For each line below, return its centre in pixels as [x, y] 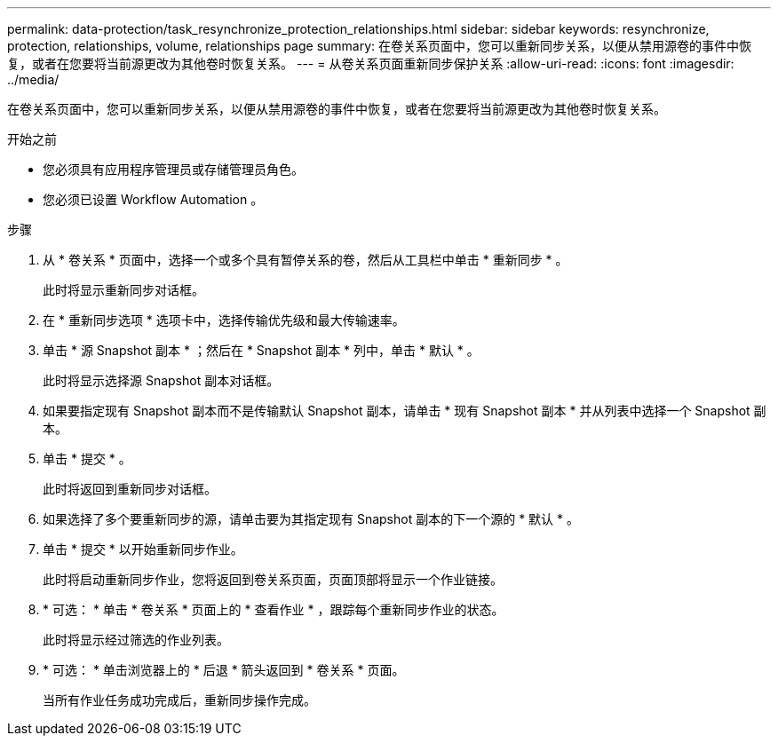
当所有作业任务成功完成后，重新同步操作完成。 [179, 700]
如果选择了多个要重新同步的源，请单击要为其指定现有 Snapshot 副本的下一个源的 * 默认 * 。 [311, 519]
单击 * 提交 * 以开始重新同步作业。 [143, 549]
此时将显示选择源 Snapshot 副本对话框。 [161, 380]
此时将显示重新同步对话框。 [123, 290]
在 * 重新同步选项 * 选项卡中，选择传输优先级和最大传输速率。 [224, 320]
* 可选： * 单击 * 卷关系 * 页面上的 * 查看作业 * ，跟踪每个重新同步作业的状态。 [274, 609]
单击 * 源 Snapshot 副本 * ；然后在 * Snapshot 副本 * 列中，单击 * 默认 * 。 [261, 350]
